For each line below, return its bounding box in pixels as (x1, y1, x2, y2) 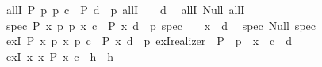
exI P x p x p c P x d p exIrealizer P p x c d (6, 32, 293, 49)
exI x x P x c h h (6, 47, 114, 64)
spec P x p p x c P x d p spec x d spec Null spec (6, 17, 316, 33)
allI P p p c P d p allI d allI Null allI (6, 2, 245, 17)
